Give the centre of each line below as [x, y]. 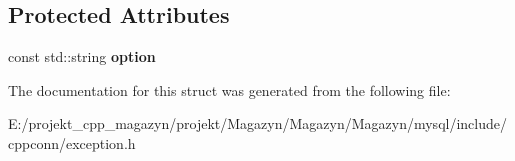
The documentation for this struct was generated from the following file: [229, 89]
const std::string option [82, 56]
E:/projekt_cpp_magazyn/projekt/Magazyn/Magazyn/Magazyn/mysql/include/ [257, 123]
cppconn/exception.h [72, 142]
